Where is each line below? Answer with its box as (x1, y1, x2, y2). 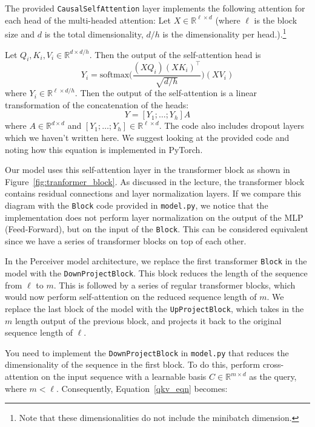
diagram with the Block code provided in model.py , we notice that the (5, 198, 268, 211)
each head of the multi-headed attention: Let (5, 13, 171, 26)
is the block (254, 13, 297, 26)
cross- (262, 358, 284, 371)
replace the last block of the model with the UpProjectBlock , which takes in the (5, 302, 304, 315)
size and (5, 27, 35, 40)
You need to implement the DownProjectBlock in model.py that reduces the (5, 346, 289, 359)
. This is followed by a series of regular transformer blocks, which (53, 278, 296, 291)
